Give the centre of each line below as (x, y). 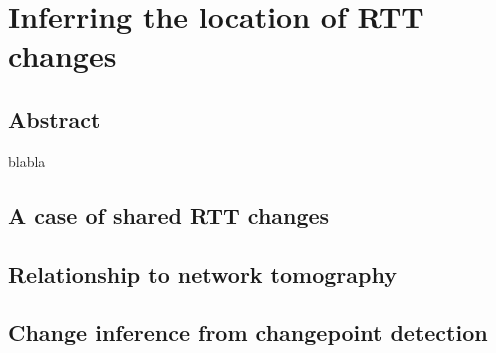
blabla (27, 160)
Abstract (54, 118)
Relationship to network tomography (202, 273)
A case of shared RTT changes (169, 214)
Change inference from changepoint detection (248, 332)
